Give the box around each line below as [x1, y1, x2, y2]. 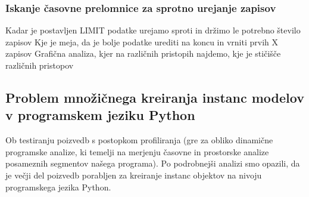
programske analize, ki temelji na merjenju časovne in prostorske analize [5, 145, 269, 158]
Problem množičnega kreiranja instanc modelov [5, 88, 304, 106]
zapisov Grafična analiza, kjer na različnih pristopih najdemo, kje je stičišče [5, 47, 281, 60]
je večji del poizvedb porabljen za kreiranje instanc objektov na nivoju [5, 168, 262, 181]
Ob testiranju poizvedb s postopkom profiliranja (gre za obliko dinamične [5, 134, 273, 146]
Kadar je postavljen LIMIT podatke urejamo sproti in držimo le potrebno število [5, 24, 301, 36]
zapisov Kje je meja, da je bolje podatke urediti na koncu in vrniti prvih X [5, 35, 278, 48]
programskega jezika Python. [5, 180, 111, 193]
